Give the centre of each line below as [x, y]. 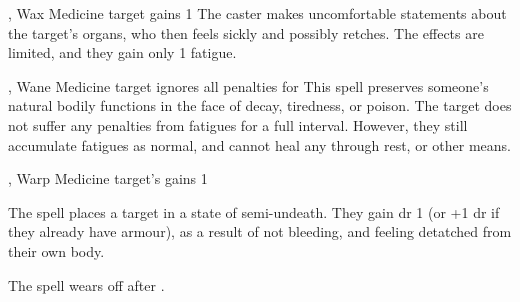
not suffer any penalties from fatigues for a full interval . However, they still [238, 124]
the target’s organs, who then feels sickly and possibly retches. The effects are [246, 32]
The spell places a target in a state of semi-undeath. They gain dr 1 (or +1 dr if [254, 211]
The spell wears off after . [86, 284]
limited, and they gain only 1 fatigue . [122, 52]
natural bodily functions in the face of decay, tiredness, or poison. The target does [260, 105]
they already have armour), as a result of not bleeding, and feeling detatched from [260, 231]
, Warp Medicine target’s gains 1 [108, 178]
